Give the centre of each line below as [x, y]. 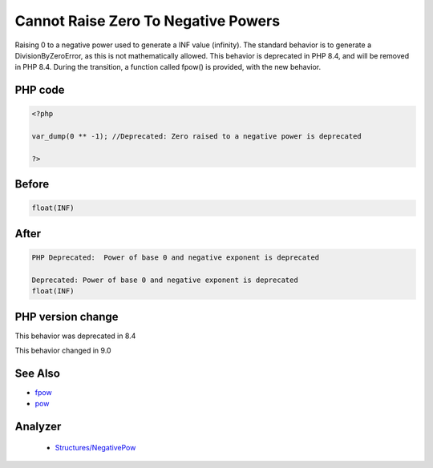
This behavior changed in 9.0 [63, 351]
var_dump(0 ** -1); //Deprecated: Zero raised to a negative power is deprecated [197, 137]
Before [32, 184]
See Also [37, 373]
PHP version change [67, 317]
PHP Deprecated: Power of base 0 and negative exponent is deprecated [176, 258]
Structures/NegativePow [95, 447]
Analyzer [38, 427]
